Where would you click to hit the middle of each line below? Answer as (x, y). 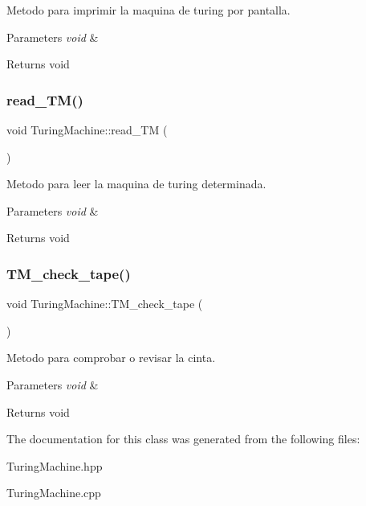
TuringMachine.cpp (54, 493)
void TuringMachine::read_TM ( (87, 130)
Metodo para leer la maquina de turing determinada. (136, 184)
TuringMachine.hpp (55, 465)
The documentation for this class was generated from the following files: (183, 439)
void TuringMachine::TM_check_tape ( (105, 304)
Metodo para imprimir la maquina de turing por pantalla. (148, 10)
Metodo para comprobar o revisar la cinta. (111, 358)
